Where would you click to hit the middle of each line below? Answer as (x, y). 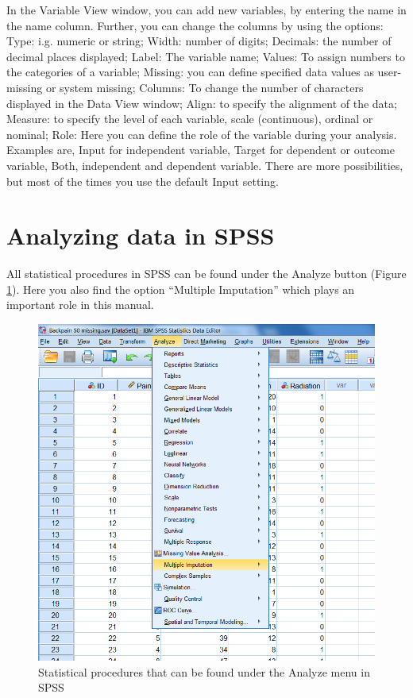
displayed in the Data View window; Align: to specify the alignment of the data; (202, 103)
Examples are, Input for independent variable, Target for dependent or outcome (201, 150)
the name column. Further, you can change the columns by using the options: (195, 25)
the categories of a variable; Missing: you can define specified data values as (190, 72)
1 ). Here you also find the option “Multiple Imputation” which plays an (181, 289)
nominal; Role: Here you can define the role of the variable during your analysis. (202, 134)
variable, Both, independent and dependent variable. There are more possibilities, (205, 165)
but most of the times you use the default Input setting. (143, 181)
